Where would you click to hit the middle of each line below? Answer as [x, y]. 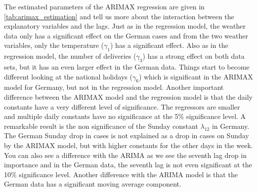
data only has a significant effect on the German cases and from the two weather [126, 35]
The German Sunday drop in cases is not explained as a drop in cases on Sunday [127, 135]
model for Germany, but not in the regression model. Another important [114, 87]
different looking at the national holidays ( [68, 76]
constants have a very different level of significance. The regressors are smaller [122, 106]
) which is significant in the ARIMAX [196, 76]
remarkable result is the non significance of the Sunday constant [101, 126]
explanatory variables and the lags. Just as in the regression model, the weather [125, 26]
